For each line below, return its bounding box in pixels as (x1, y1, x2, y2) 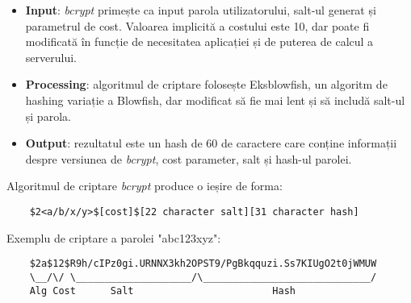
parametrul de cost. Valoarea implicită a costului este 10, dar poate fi (25, 17, 370, 34)
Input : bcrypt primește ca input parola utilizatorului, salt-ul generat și (25, 2, 376, 18)
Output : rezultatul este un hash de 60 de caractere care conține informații (25, 135, 397, 151)
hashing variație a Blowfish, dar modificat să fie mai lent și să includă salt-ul (25, 91, 405, 108)
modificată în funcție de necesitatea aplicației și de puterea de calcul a (25, 33, 374, 50)
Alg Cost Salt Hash (29, 284, 296, 297)
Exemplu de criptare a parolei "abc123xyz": (6, 229, 221, 246)
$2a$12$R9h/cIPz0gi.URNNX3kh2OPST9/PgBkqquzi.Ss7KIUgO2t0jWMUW (29, 258, 377, 270)
